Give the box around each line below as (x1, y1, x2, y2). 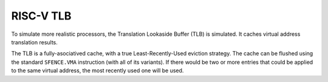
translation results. (11, 38, 58, 46)
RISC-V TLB (11, 9, 72, 22)
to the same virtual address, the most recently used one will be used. (11, 67, 184, 74)
